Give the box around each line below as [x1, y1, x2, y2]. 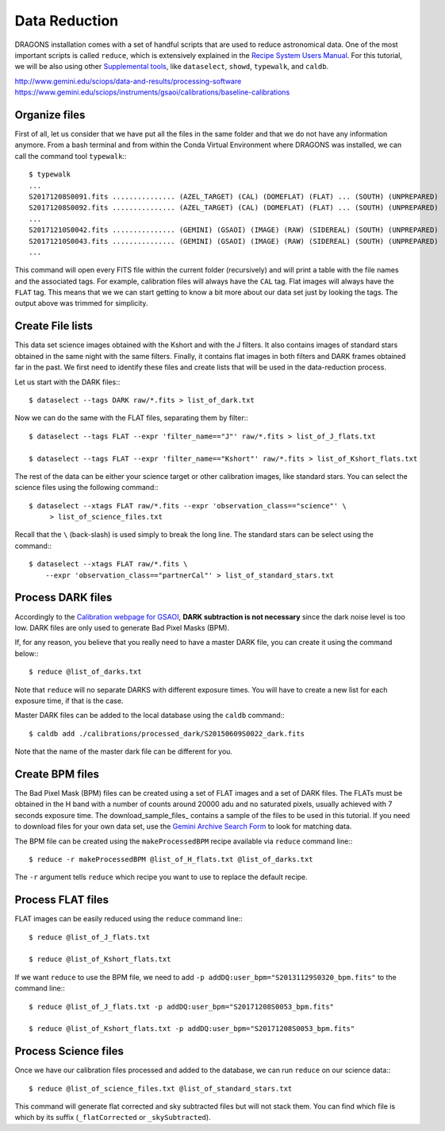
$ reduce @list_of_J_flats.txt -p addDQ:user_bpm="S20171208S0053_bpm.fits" [29, 1002, 335, 1011]
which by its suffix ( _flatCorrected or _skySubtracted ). [14, 1113, 211, 1122]
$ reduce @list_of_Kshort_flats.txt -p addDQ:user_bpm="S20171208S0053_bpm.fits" [29, 1025, 355, 1033]
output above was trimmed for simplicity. [14, 299, 148, 308]
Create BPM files [14, 767, 99, 781]
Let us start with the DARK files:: [14, 377, 121, 387]
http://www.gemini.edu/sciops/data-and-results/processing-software [14, 76, 242, 86]
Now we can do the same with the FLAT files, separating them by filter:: [14, 413, 249, 423]
